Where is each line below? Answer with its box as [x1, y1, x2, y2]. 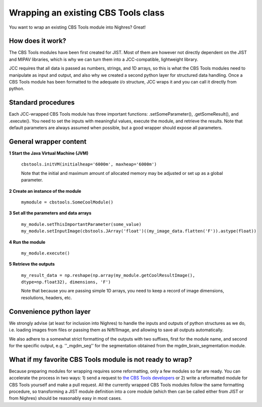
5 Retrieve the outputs [9, 261, 55, 267]
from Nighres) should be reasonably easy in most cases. [9, 395, 122, 401]
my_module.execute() [21, 250, 70, 256]
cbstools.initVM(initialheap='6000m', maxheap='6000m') [21, 162, 157, 167]
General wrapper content [9, 137, 87, 146]
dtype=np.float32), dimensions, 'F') [21, 279, 111, 285]
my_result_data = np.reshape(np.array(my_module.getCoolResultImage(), [21, 272, 196, 278]
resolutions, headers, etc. [21, 294, 72, 301]
